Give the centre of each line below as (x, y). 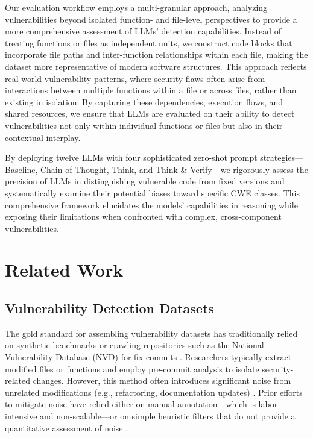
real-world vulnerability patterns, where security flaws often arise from (135, 78)
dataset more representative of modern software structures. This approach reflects (156, 66)
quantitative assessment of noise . (67, 427)
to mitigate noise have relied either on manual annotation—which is (130, 404)
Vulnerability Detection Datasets (109, 308)
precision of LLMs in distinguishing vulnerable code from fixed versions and (145, 181)
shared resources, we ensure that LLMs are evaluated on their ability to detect (150, 114)
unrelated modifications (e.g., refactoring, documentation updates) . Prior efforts (154, 392)
